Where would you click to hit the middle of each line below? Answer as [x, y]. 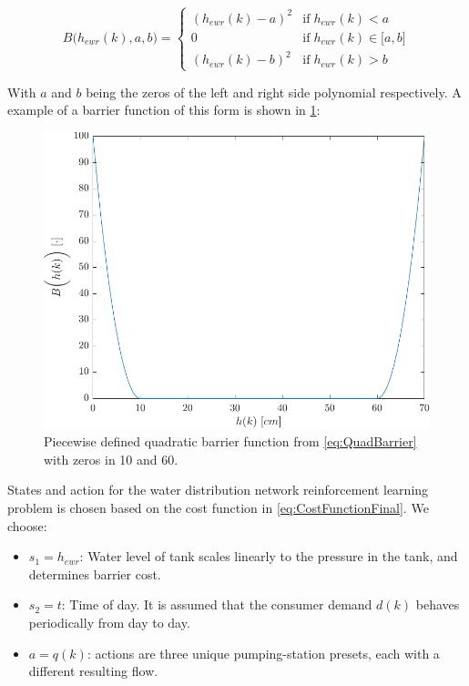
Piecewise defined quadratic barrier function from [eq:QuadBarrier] [230, 441]
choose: [27, 525]
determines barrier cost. [95, 573]
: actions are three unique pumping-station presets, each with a [263, 653]
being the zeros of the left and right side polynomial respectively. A [274, 92]
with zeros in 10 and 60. [111, 459]
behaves [438, 604]
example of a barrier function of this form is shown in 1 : [164, 110]
